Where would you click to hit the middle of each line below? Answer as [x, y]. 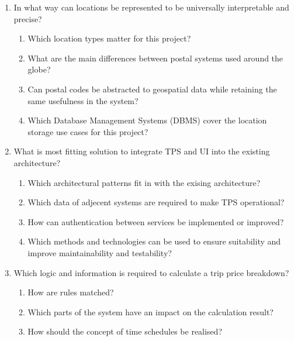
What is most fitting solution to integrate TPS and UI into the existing [142, 151]
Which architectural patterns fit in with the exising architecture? [144, 182]
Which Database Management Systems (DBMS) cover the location [147, 120]
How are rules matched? [71, 292]
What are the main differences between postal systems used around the [155, 58]
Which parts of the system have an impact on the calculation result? [151, 311]
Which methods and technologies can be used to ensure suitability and [154, 241]
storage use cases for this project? [88, 131]
